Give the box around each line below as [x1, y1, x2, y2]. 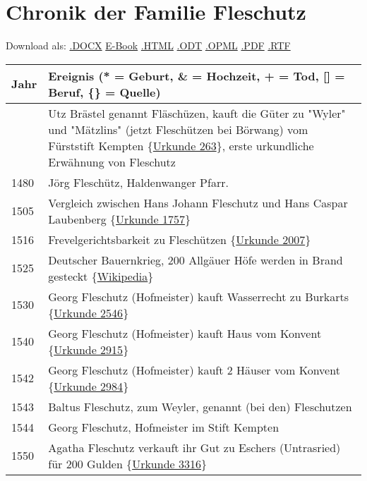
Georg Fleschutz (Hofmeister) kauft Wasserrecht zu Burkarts [48, 288, 349, 305]
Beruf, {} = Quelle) [48, 83, 161, 100]
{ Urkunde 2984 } [48, 377, 129, 394]
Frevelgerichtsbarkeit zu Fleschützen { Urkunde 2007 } [48, 231, 311, 248]
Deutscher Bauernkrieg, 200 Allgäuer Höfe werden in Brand [48, 251, 343, 268]
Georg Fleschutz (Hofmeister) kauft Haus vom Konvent [48, 324, 322, 341]
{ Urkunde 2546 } [48, 304, 129, 321]
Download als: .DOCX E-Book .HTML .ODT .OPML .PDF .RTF [6, 38, 291, 53]
